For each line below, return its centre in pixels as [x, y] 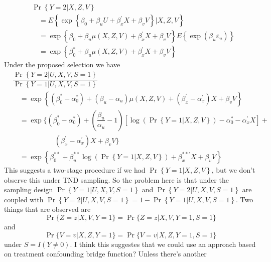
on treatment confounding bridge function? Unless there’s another [105, 254]
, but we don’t [233, 169]
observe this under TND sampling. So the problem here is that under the [116, 179]
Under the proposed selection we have [62, 64]
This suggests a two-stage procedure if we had [75, 169]
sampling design [29, 189]
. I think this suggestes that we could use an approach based [163, 244]
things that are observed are [47, 209]
